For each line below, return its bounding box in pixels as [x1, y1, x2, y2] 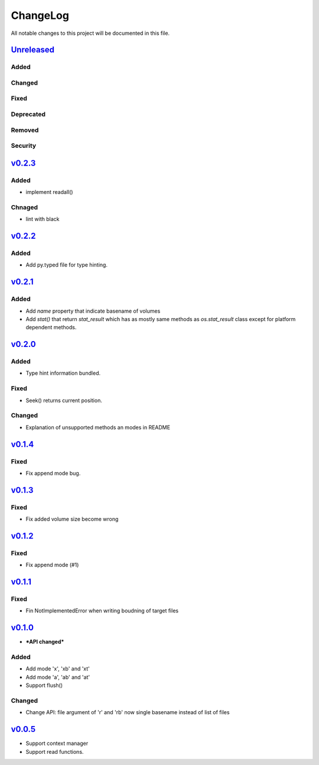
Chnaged [11, 203, 38, 211]
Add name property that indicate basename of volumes [25, 307, 161, 315]
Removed [11, 126, 39, 134]
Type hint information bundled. [25, 369, 101, 377]
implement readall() [25, 189, 73, 196]
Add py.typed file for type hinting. [25, 261, 108, 268]
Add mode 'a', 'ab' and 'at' [25, 673, 90, 680]
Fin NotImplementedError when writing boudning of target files [25, 607, 179, 614]
